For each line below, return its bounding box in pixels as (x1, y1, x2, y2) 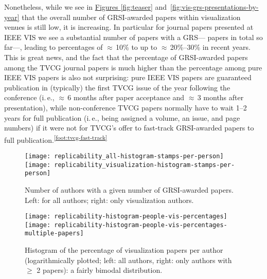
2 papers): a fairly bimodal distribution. (37, 265, 163, 275)
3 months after (197, 92, 244, 103)
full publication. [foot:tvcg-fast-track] (4, 133, 108, 145)
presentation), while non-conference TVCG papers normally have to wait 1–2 (4, 102, 247, 113)
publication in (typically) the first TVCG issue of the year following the (4, 82, 230, 92)
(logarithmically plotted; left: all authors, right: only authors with (25, 254, 232, 265)
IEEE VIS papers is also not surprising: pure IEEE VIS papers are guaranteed (4, 72, 252, 83)
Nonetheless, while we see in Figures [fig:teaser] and (4, 2, 167, 12)
